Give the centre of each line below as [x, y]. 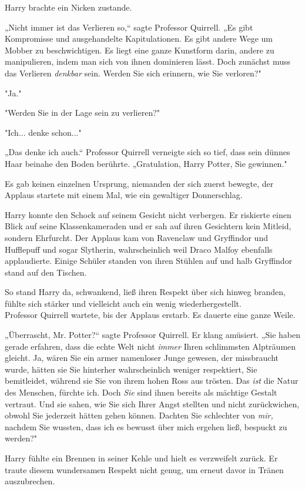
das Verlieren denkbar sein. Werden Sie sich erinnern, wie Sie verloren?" [133, 73]
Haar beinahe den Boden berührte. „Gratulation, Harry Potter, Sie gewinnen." [146, 163]
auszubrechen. [30, 481]
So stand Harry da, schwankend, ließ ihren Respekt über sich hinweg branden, [145, 292]
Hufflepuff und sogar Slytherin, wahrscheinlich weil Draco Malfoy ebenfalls [139, 249]
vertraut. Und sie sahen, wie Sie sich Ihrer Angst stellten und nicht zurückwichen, [152, 403]
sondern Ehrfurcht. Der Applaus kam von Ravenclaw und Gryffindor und [136, 237]
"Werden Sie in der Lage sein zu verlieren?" [83, 113]
